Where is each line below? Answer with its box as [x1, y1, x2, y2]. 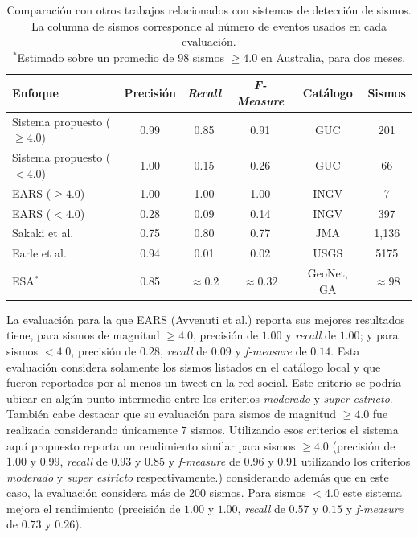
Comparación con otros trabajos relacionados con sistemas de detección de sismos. [6, 2, 412, 18]
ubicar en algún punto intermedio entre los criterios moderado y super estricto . [6, 389, 393, 406]
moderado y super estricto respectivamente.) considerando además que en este [6, 468, 389, 485]
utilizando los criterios [301, 453, 411, 470]
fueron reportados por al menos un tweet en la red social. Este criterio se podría [6, 374, 401, 391]
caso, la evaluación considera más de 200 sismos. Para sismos [6, 484, 306, 501]
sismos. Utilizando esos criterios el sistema [191, 421, 399, 437]
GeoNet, [307, 265, 348, 281]
